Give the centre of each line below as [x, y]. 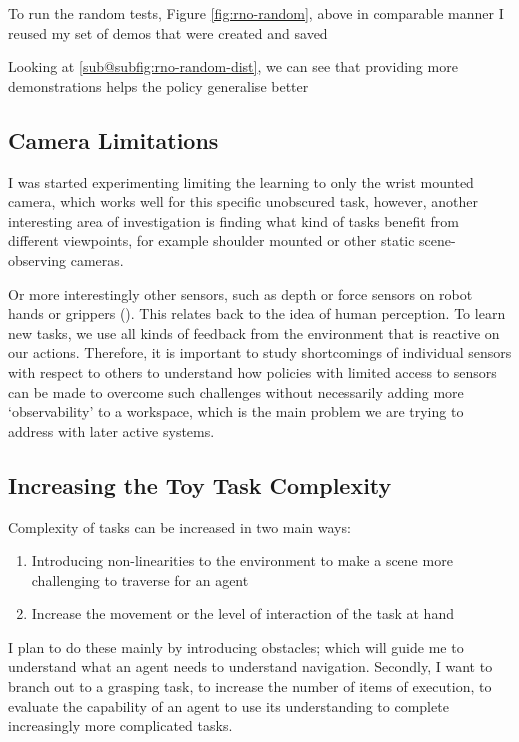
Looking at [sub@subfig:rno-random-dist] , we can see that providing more [233, 66]
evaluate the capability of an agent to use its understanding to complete [228, 705]
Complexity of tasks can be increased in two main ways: [179, 526]
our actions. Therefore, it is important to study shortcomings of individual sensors [260, 352]
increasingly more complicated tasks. [120, 725]
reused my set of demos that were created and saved [168, 32]
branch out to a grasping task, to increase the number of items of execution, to [250, 686]
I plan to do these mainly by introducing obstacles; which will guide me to [236, 646]
